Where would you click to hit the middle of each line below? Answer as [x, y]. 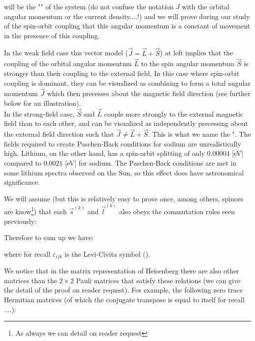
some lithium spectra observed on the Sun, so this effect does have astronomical [124, 172]
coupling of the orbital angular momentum [68, 63]
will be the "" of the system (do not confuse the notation [89, 6]
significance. [22, 182]
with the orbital [206, 6]
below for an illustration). [42, 103]
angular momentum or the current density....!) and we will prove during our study [127, 16]
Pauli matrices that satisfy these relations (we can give [158, 280]
